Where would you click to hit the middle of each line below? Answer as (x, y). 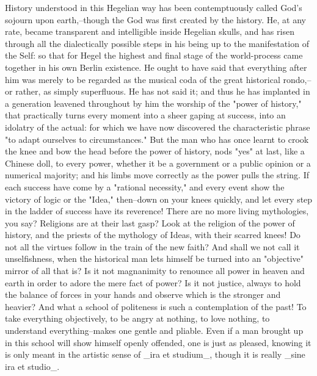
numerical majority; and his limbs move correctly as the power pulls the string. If (157, 175)
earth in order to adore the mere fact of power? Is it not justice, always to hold (153, 282)
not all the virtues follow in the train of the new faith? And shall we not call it (152, 246)
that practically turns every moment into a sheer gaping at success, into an (145, 115)
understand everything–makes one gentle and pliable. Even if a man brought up (154, 331)
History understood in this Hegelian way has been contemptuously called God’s (154, 7)
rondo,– (297, 79)
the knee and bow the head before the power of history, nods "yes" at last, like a (155, 151)
